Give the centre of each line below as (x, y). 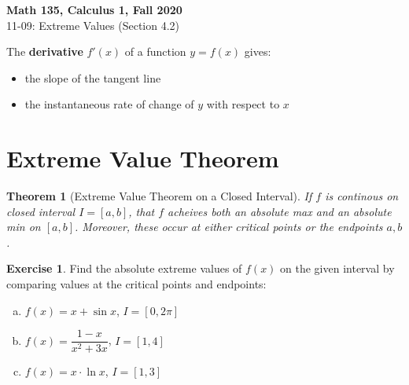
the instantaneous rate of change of (109, 104)
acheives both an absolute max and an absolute (280, 211)
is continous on (362, 196)
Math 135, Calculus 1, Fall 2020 (94, 9)
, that (142, 211)
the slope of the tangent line (93, 77)
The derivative (45, 51)
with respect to (243, 104)
